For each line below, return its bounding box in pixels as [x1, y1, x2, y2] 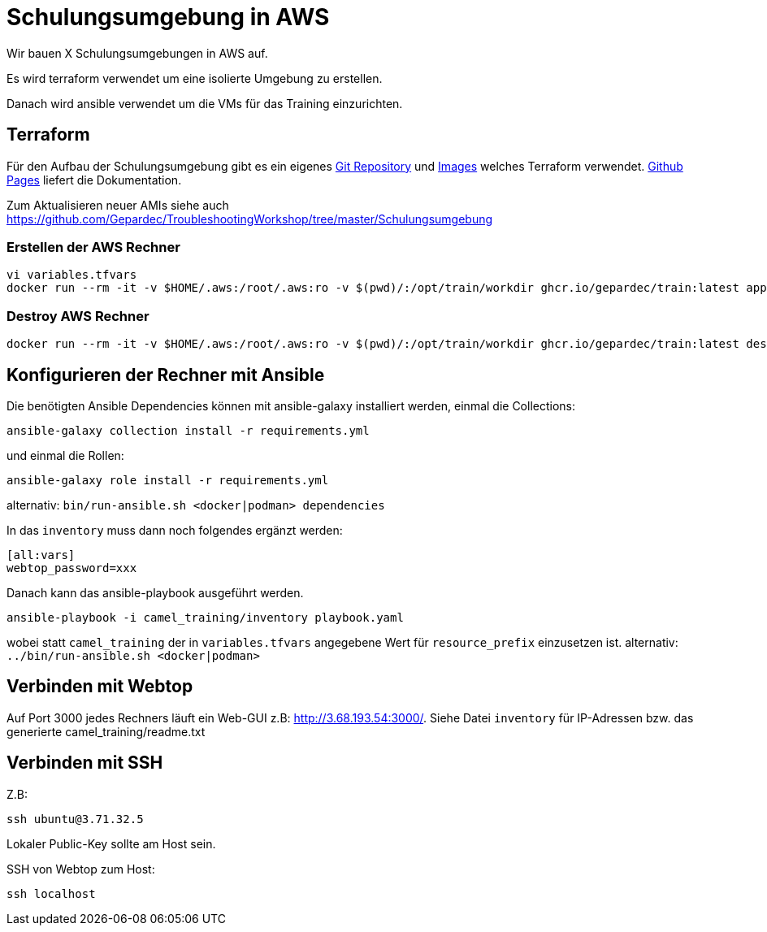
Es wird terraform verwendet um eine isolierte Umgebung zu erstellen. [6, 71, 383, 85]
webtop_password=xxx [6, 561, 137, 574]
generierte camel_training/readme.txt [6, 724, 206, 739]
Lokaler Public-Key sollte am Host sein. [6, 836, 216, 851]
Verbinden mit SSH [6, 752, 163, 774]
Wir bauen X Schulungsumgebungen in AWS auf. [6, 46, 268, 60]
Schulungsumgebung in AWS [6, 3, 330, 31]
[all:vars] [6, 548, 76, 561]
